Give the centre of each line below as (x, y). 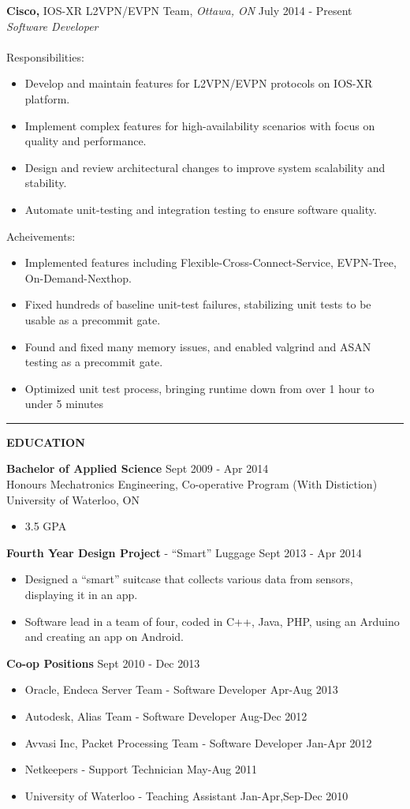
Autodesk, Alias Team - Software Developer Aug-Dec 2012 (166, 716)
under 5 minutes (64, 404)
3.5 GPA (46, 526)
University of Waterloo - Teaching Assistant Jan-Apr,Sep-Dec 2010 (186, 795)
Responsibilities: (45, 56)
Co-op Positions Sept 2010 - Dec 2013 (103, 663)
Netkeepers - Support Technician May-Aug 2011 (141, 769)
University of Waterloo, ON (73, 499)
